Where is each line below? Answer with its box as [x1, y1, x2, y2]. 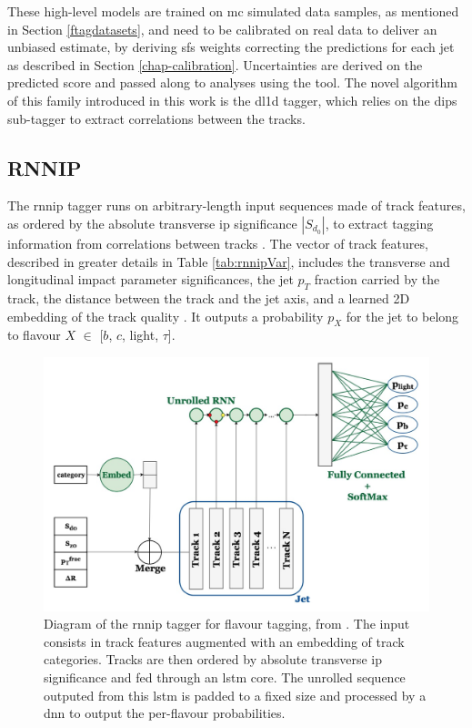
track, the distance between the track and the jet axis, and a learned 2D [7, 288, 410, 307]
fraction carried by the [314, 270, 440, 289]
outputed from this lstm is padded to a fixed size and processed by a [44, 685, 427, 704]
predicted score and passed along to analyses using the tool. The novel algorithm [7, 73, 457, 92]
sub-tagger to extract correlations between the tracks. [7, 108, 306, 128]
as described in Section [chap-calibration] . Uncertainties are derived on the [7, 55, 423, 74]
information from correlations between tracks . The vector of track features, [7, 233, 428, 252]
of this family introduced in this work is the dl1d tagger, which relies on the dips [7, 90, 457, 109]
